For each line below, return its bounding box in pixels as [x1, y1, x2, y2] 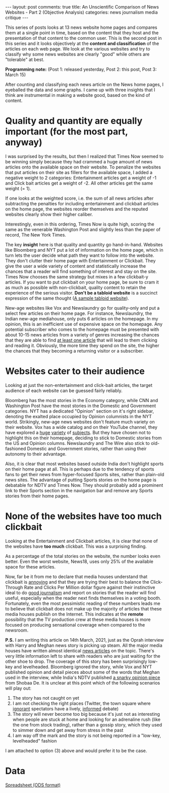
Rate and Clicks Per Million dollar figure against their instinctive [24, 584, 155, 590]
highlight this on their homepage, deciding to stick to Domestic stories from [5, 435, 162, 441]
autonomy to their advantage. [5, 450, 67, 457]
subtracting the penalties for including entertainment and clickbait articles [5, 200, 159, 206]
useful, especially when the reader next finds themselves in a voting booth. [5, 595, 161, 601]
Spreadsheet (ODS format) [5, 782, 61, 788]
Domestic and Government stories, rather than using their [27, 445, 147, 451]
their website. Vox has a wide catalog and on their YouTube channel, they [5, 424, 158, 430]
